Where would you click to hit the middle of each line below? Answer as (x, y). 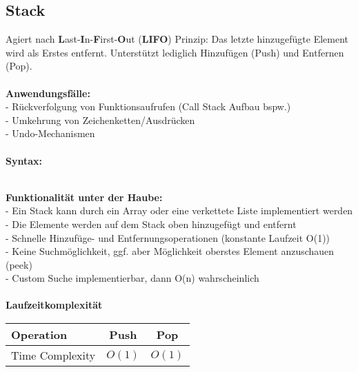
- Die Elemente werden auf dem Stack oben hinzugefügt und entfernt (151, 224)
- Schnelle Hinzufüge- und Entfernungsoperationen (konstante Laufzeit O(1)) (168, 237)
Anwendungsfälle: (48, 93)
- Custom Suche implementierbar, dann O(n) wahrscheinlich (132, 278)
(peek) (19, 264)
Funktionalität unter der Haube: (84, 197)
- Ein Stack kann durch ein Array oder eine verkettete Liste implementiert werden (179, 210)
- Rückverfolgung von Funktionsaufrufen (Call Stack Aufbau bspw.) (148, 106)
